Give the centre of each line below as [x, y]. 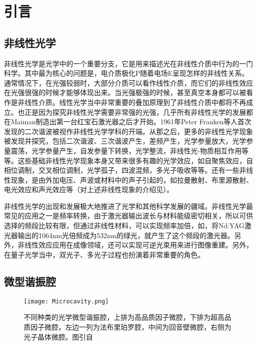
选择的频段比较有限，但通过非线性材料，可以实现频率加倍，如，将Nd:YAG [124, 225]
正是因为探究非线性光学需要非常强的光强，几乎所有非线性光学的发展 [135, 112]
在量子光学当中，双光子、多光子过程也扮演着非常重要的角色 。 [104, 254]
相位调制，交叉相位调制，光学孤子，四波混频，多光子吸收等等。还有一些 [122, 170]
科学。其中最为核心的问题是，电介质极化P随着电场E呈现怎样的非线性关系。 [127, 73]
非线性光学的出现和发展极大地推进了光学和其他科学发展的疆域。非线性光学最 [128, 206]
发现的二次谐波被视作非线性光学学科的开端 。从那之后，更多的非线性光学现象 [128, 131]
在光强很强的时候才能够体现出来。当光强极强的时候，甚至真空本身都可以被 [125, 92]
